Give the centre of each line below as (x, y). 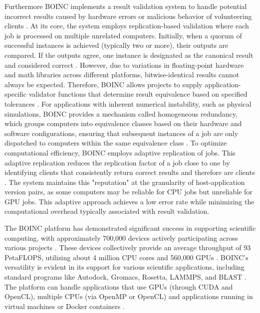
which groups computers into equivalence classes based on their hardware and (123, 123)
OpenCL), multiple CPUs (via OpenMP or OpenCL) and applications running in (129, 296)
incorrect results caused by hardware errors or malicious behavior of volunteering (128, 16)
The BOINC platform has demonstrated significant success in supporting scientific (130, 228)
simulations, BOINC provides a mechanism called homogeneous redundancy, (121, 113)
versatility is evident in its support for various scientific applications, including (125, 267)
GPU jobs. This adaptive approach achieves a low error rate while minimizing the (130, 201)
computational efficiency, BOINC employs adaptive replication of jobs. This (120, 152)
